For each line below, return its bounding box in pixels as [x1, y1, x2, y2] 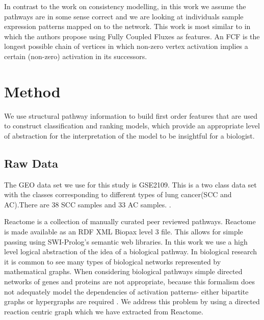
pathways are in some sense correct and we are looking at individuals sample [4, 11, 244, 21]
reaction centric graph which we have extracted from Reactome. [4, 306, 203, 316]
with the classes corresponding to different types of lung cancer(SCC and [4, 189, 232, 200]
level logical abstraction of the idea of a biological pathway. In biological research [4, 246, 257, 257]
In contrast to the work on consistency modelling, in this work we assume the [4, 1, 246, 11]
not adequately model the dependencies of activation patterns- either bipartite [4, 286, 249, 297]
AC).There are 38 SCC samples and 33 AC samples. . [4, 199, 171, 209]
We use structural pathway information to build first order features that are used [4, 110, 257, 121]
